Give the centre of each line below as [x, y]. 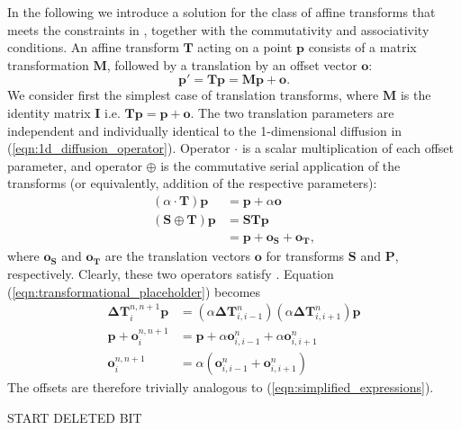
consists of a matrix [362, 47]
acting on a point [245, 47]
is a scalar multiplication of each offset [348, 148]
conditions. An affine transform [93, 47]
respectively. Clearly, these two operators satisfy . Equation [171, 274]
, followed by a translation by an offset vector [232, 64]
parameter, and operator [75, 165]
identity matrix [49, 112]
